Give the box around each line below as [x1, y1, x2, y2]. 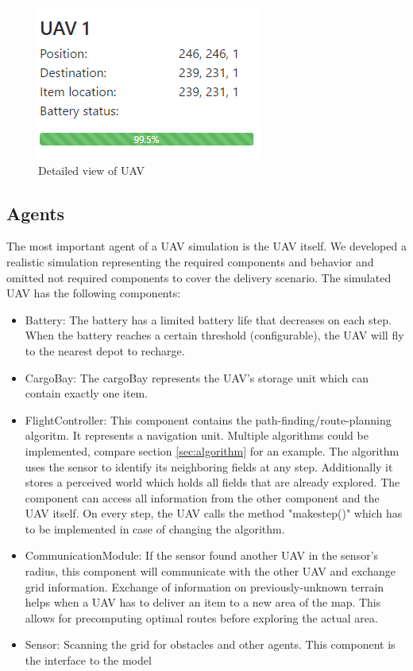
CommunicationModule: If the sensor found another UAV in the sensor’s [25, 547, 379, 564]
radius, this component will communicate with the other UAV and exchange [25, 563, 396, 580]
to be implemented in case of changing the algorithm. [25, 520, 285, 537]
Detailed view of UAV [38, 161, 145, 178]
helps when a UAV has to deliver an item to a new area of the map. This [25, 594, 381, 611]
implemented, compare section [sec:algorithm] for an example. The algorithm [25, 442, 399, 459]
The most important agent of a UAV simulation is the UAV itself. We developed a [6, 238, 407, 254]
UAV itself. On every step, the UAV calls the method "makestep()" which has [25, 505, 403, 522]
